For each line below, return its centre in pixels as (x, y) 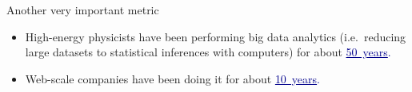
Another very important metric (83, 10)
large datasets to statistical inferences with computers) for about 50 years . (208, 52)
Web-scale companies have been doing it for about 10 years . (173, 78)
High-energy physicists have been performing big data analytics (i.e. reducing (216, 36)
